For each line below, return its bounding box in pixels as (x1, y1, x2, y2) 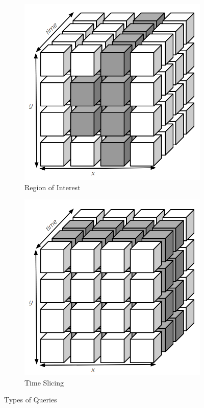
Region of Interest (24, 182, 81, 192)
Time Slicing (24, 377, 64, 388)
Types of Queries (4, 394, 57, 405)
